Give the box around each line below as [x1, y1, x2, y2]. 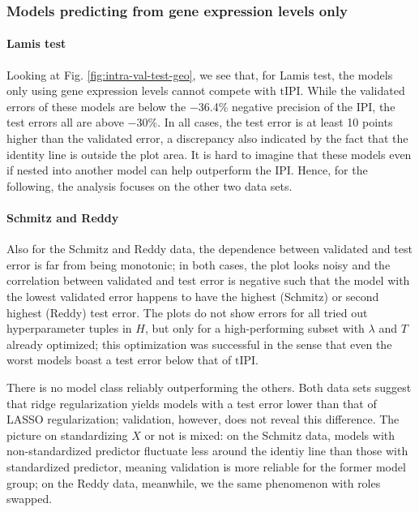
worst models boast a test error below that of [6, 351, 232, 368]
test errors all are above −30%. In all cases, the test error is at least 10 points [6, 114, 393, 131]
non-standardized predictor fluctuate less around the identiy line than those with [6, 442, 408, 459]
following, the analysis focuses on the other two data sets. [6, 177, 293, 194]
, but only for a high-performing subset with [144, 320, 365, 337]
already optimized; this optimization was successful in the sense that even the [6, 335, 392, 352]
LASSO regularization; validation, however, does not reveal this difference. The [6, 411, 400, 428]
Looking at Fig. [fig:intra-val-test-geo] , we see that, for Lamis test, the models [6, 66, 393, 83]
